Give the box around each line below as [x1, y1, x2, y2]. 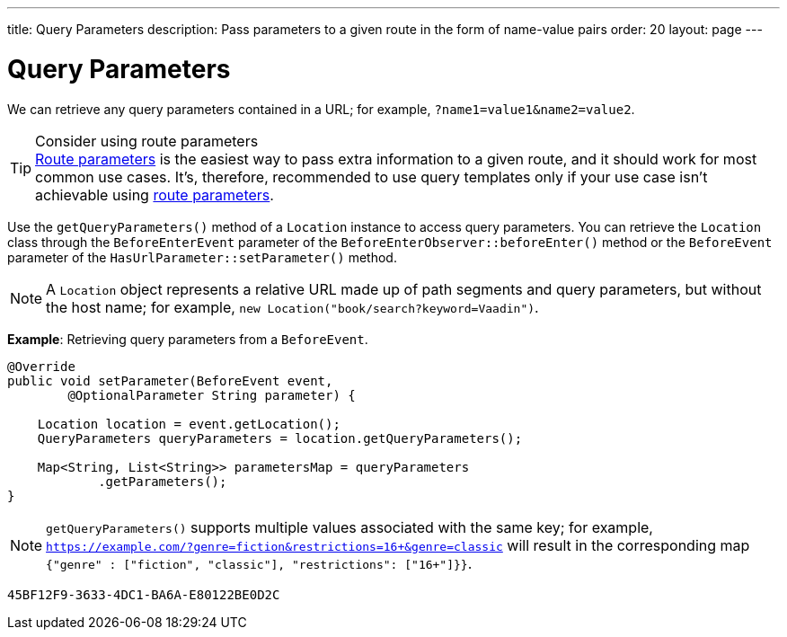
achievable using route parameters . [35, 185, 274, 204]
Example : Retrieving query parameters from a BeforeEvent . [7, 331, 368, 347]
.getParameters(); [98, 473, 227, 489]
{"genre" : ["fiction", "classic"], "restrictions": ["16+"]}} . [46, 553, 473, 572]
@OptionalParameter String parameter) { [67, 387, 356, 403]
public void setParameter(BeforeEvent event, [7, 373, 333, 388]
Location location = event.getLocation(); [37, 416, 340, 431]
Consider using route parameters [35, 131, 259, 150]
